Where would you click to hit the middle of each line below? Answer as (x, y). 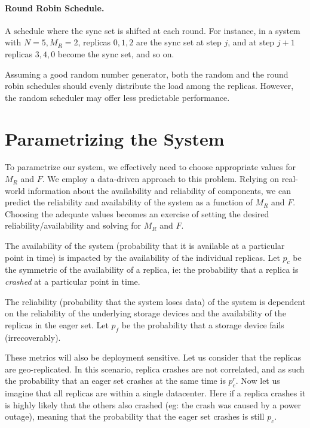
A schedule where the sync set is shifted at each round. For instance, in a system (153, 30)
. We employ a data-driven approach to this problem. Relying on (161, 179)
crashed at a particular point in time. (73, 281)
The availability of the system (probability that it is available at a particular (145, 246)
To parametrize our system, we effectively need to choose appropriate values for (150, 167)
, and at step (251, 42)
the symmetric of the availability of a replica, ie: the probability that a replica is (152, 270)
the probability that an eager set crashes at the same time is (115, 381)
